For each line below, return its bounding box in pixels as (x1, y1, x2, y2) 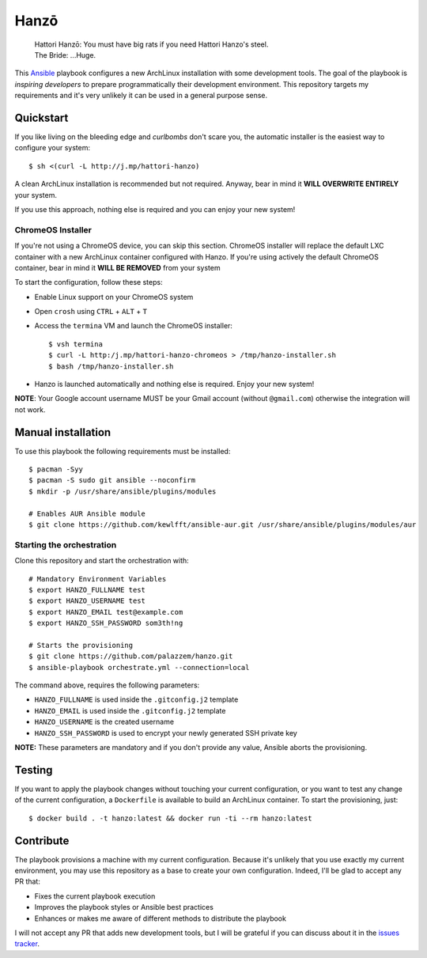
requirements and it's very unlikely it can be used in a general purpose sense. (14, 91, 268, 100)
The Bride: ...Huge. (34, 50, 96, 59)
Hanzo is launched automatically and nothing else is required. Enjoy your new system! (34, 380, 315, 389)
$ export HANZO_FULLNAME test (28, 585, 146, 594)
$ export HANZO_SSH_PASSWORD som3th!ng (28, 619, 183, 628)
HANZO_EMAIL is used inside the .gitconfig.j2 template (34, 706, 226, 715)
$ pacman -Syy (28, 465, 83, 474)
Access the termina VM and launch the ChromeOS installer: (34, 321, 233, 331)
